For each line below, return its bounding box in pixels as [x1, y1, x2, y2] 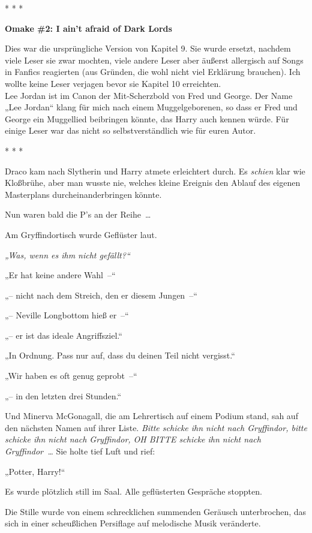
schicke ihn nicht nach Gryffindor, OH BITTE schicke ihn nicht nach [5, 433, 261, 445]
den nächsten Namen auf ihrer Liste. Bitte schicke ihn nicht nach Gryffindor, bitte [5, 421, 307, 433]
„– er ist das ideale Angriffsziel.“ [5, 329, 122, 341]
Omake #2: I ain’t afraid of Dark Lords [5, 22, 172, 34]
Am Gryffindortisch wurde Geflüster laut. [5, 228, 157, 240]
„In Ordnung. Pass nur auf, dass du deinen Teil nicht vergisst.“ [5, 349, 235, 362]
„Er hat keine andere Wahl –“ [5, 269, 116, 281]
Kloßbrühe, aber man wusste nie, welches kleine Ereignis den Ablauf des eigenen [5, 176, 301, 189]
